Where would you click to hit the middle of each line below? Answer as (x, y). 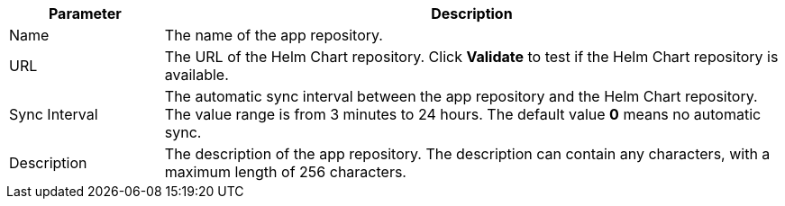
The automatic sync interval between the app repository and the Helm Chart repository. (461, 96)
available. (196, 75)
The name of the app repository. (274, 35)
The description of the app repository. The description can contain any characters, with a (467, 154)
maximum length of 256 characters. (285, 172)
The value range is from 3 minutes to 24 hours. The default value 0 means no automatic (463, 114)
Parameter (85, 13)
